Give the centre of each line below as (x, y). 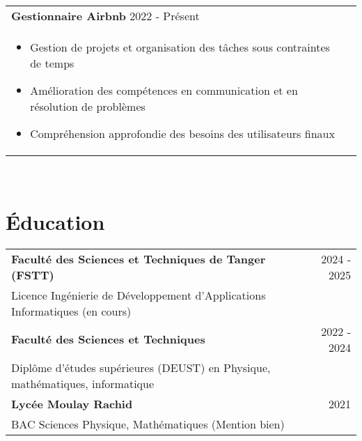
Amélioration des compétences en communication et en (164, 90)
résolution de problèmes (88, 106)
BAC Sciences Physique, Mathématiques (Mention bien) (148, 424)
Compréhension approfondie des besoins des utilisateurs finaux (182, 133)
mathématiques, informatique (83, 383)
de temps (52, 63)
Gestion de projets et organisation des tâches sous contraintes (180, 47)
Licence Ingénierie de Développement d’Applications (139, 295)
